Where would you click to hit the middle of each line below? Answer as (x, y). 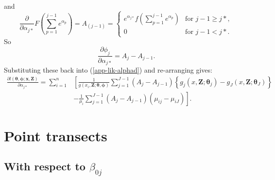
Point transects (56, 135)
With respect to (45, 166)
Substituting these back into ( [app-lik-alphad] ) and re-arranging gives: (108, 70)
